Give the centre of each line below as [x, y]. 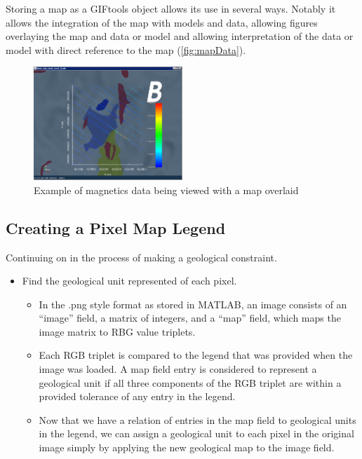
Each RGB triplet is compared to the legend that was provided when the [196, 355]
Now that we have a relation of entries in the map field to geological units [197, 419]
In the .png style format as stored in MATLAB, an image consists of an [193, 304]
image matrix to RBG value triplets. [117, 331]
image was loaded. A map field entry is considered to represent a [178, 369]
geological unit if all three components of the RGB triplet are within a [190, 382]
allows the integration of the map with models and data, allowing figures [162, 22]
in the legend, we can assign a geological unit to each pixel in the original [196, 433]
